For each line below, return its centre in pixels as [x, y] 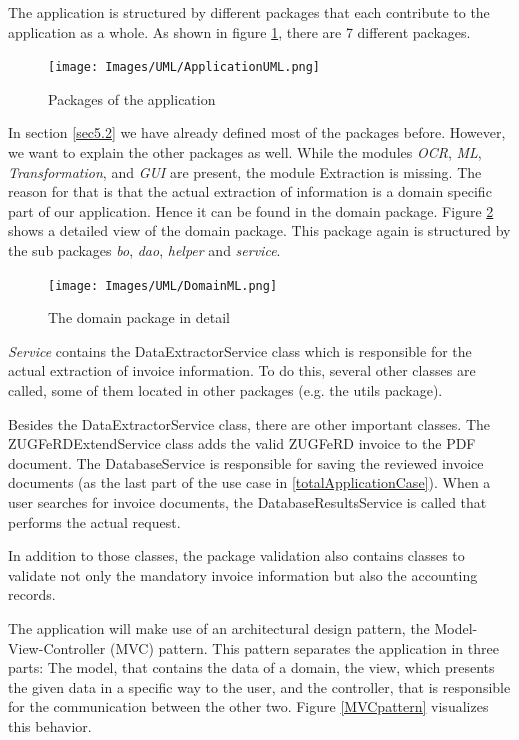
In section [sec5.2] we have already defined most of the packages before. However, [257, 132]
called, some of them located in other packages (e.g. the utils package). [225, 390]
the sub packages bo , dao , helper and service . [144, 250]
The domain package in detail [139, 317]
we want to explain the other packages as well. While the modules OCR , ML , [245, 152]
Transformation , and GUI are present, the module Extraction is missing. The [245, 171]
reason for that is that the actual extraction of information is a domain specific [250, 191]
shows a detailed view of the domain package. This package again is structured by [259, 230]
